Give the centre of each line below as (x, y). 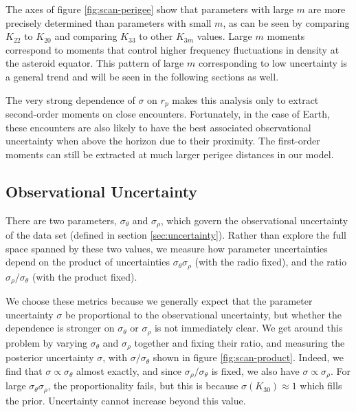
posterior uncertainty (50, 357)
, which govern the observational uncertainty (254, 220)
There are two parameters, (61, 220)
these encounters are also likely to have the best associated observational (158, 127)
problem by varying (47, 342)
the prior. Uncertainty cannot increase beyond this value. (126, 400)
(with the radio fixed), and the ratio (271, 262)
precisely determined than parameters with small (109, 22)
